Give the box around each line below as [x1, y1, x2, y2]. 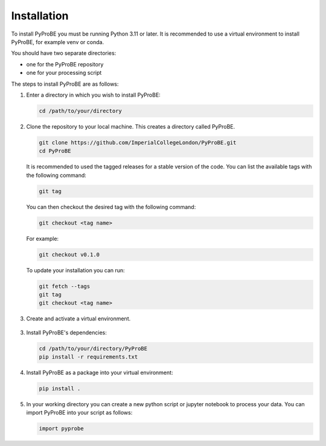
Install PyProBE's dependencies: [26, 329, 107, 336]
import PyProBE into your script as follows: [26, 409, 133, 416]
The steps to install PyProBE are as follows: [11, 80, 119, 88]
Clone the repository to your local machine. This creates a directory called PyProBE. [26, 123, 235, 130]
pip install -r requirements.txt [39, 354, 138, 360]
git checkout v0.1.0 [39, 251, 100, 258]
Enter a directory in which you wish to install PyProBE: [26, 91, 161, 98]
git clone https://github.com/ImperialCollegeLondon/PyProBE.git [39, 139, 237, 146]
